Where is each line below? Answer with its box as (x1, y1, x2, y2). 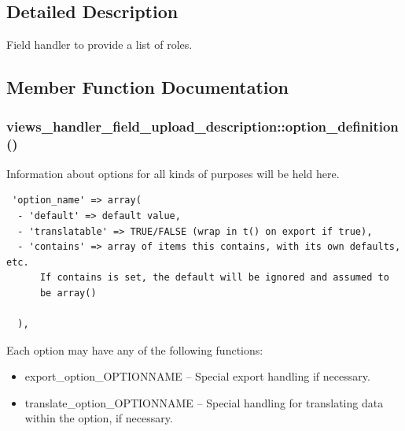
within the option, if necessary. (24, 410, 173, 426)
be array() (39, 287, 97, 299)
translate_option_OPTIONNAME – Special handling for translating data (24, 394, 384, 411)
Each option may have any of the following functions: (6, 341, 263, 358)
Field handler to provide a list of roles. (6, 36, 193, 53)
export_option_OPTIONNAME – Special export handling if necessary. (24, 368, 370, 385)
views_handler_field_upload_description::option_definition (6, 116, 399, 136)
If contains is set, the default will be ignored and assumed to (39, 272, 389, 284)
